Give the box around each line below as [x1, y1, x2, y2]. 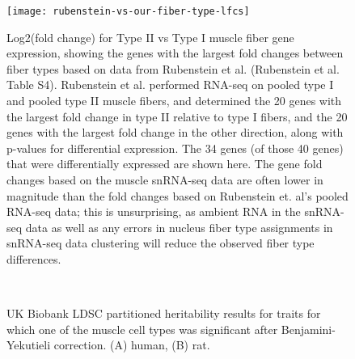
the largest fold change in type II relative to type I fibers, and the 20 [6, 108, 348, 125]
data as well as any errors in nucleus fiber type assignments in [25, 218, 333, 235]
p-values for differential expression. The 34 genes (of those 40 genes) [6, 139, 344, 156]
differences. [6, 250, 61, 267]
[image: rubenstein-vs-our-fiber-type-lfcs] [6, 6, 250, 17]
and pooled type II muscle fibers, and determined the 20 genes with [6, 92, 342, 109]
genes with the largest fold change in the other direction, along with [6, 124, 344, 141]
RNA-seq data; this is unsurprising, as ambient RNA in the [6, 203, 301, 220]
